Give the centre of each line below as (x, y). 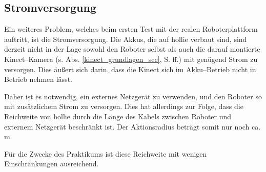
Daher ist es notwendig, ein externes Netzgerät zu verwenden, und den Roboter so (133, 96)
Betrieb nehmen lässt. (38, 79)
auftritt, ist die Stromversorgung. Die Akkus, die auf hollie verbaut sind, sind (126, 39)
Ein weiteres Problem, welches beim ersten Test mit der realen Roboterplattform (131, 29)
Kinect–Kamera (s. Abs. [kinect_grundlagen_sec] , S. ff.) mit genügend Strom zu (131, 59)
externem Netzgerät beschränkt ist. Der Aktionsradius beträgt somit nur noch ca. (132, 126)
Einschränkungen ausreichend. (52, 164)
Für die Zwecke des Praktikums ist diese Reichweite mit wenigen (106, 153)
